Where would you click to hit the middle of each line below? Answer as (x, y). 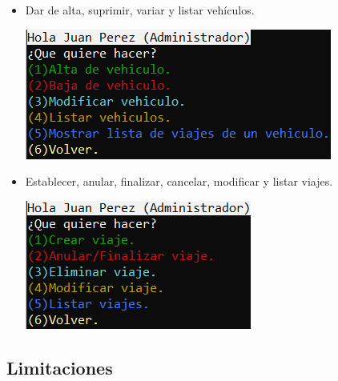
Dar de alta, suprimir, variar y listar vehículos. (140, 10)
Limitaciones (60, 367)
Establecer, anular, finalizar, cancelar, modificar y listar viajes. (179, 181)
